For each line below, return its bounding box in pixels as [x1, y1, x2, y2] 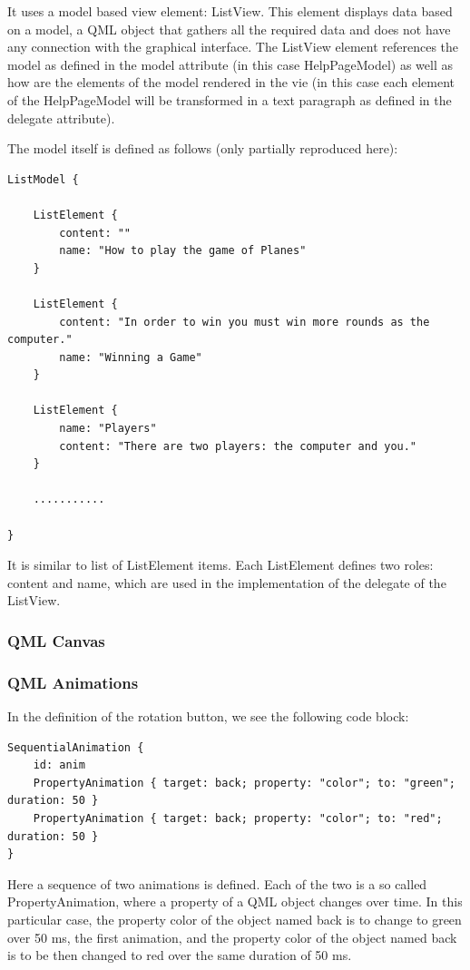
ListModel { [7, 172, 79, 186]
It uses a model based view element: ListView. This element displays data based [7, 2, 453, 20]
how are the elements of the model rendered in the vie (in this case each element [7, 73, 455, 92]
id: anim [33, 759, 85, 772]
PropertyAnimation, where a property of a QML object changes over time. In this [7, 892, 463, 911]
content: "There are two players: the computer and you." [59, 439, 417, 453]
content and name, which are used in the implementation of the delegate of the [7, 573, 446, 592]
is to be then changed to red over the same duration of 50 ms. [7, 946, 352, 965]
